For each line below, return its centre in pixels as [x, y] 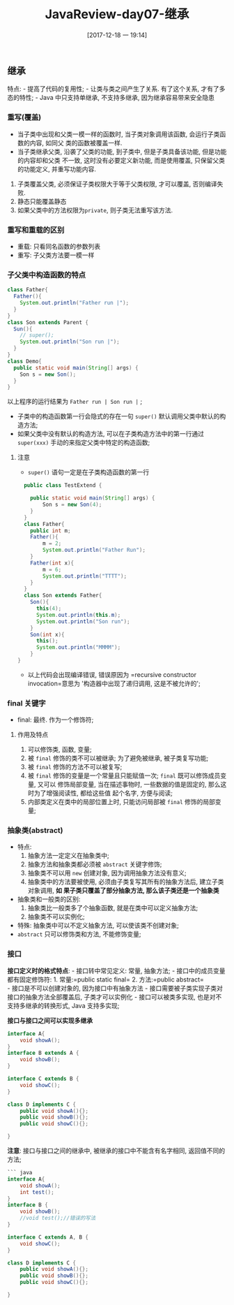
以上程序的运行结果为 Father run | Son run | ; [75, 402]
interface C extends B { [43, 1079]
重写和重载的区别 [36, 230]
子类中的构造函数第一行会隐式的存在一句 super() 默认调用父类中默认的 [118, 416]
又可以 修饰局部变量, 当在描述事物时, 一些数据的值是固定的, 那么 [129, 785]
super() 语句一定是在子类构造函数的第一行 [88, 472]
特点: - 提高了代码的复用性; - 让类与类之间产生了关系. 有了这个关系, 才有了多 [116, 89]
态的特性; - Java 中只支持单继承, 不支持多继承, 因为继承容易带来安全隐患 [111, 98]
